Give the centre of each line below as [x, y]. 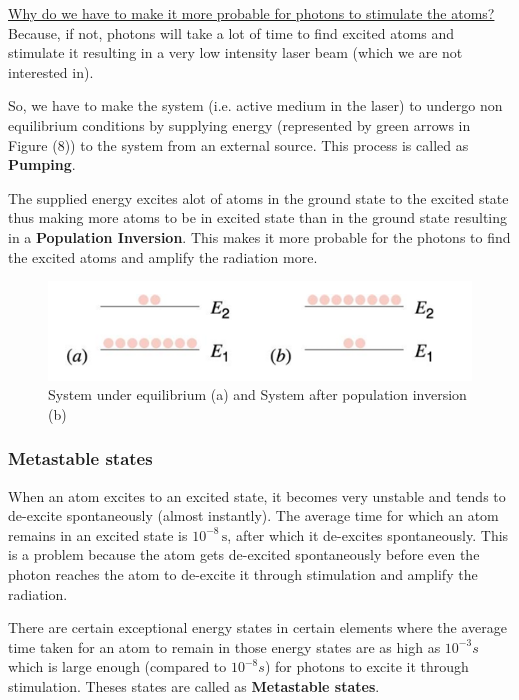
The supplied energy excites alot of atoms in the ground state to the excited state [258, 197]
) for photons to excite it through [366, 666]
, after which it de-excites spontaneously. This [368, 534]
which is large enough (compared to [117, 666]
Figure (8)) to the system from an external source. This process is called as [238, 144]
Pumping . [42, 164]
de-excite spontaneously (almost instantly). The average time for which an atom [253, 515]
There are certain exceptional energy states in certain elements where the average [257, 627]
